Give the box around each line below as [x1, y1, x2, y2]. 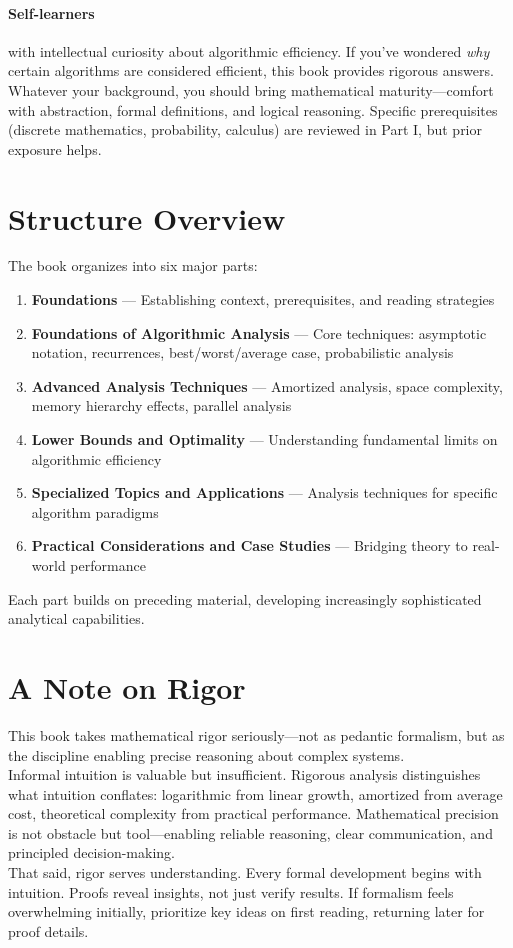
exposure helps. [8, 138, 102, 159]
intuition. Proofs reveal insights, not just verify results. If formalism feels [8, 881, 454, 902]
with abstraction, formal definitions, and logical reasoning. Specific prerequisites [8, 99, 498, 120]
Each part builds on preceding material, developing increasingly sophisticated [8, 588, 482, 609]
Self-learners [8, 2, 95, 23]
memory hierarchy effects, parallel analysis [31, 395, 292, 416]
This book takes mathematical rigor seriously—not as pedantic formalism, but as [8, 724, 505, 745]
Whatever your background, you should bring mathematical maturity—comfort [8, 79, 494, 100]
